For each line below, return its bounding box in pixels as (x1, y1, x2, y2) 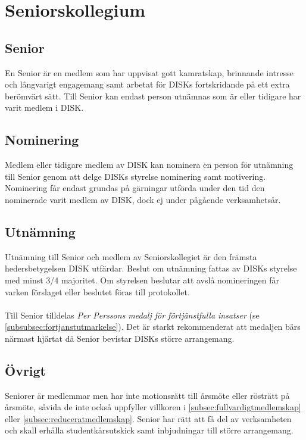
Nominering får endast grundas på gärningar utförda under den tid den (5, 182, 265, 194)
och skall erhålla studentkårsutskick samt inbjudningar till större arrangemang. (5, 424, 293, 436)
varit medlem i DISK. (5, 101, 84, 114)
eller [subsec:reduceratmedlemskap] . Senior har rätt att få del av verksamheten (5, 412, 292, 425)
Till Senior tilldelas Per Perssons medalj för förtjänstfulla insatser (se (5, 308, 260, 321)
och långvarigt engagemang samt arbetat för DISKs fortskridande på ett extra (5, 78, 290, 91)
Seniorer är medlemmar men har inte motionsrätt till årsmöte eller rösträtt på (5, 389, 290, 401)
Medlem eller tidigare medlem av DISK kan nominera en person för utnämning (5, 158, 293, 171)
